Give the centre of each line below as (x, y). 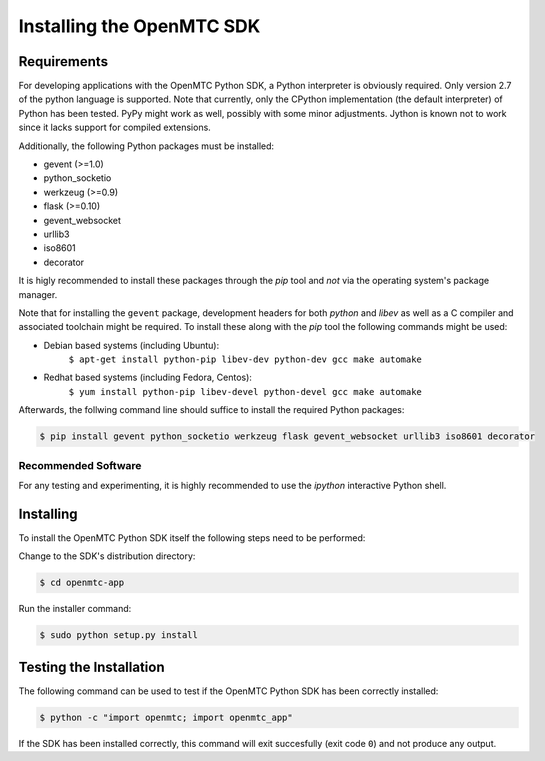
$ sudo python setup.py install (119, 635)
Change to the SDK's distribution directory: (107, 556)
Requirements (63, 61)
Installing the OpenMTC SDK (139, 26)
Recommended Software (80, 465)
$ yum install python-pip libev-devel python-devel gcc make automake (245, 391)
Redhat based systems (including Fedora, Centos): (147, 377)
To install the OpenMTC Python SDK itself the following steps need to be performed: (192, 537)
